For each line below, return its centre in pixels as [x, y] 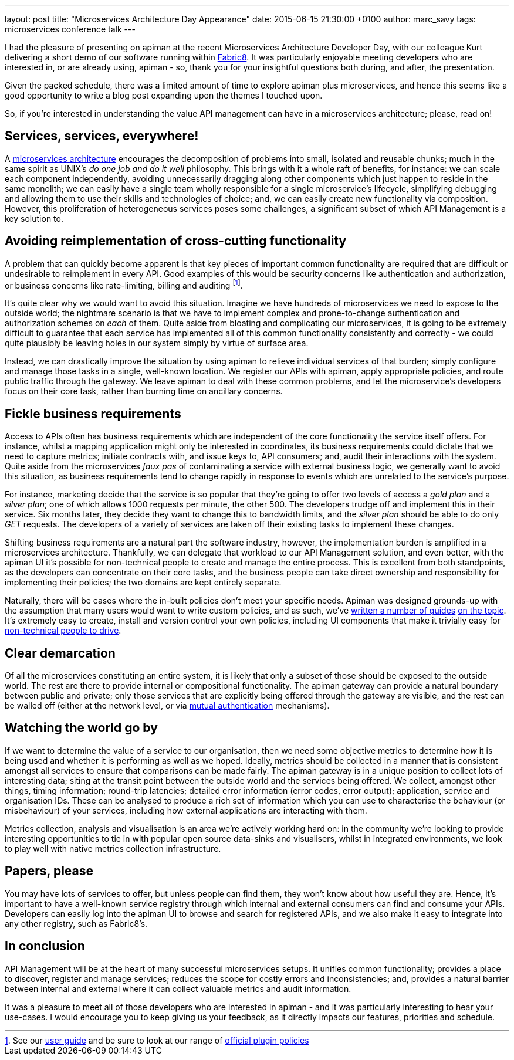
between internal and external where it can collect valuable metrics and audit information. [178, 988]
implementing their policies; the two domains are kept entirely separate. [143, 583]
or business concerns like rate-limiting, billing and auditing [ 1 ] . [124, 284]
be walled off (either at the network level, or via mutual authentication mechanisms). [167, 706]
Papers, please [49, 871]
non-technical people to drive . [63, 631]
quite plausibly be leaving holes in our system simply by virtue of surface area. [157, 343]
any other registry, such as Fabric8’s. [76, 923]
